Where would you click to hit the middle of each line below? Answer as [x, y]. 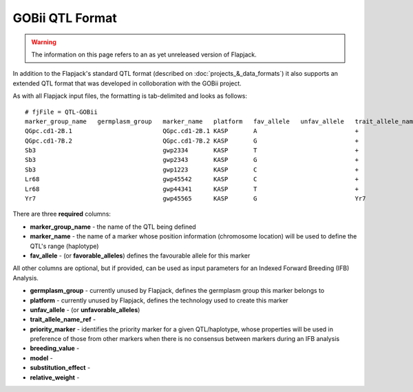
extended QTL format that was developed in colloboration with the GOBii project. [127, 83]
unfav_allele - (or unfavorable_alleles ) [85, 309]
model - [41, 358]
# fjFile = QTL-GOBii [61, 112]
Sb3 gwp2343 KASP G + [192, 160]
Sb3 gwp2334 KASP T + [192, 151]
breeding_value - [55, 349]
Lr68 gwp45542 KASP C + [192, 179]
